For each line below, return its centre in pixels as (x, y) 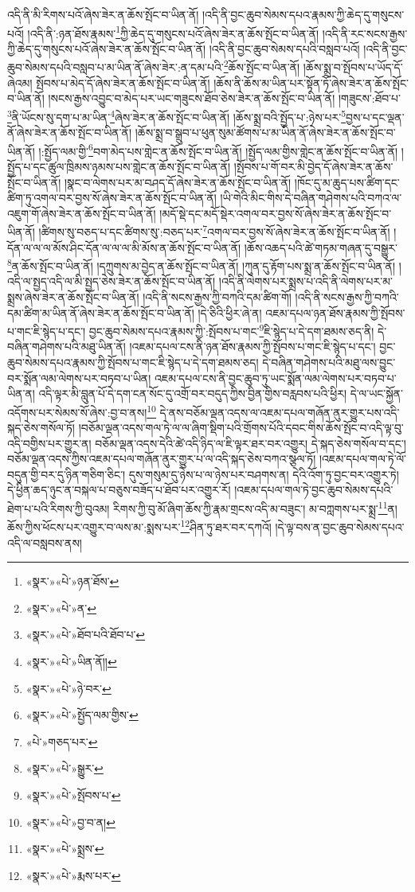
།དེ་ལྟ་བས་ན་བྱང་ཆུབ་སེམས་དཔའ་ (340, 526)
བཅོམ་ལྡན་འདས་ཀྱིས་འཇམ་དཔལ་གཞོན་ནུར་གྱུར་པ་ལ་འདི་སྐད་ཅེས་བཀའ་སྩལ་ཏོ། (162, 459)
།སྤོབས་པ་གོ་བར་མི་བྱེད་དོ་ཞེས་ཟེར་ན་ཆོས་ (313, 166)
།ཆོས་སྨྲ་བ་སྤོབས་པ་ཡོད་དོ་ (353, 67)
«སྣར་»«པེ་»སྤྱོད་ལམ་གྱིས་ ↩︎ (82, 715)
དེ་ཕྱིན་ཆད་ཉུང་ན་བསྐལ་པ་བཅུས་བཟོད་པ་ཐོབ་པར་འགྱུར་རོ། (119, 490)
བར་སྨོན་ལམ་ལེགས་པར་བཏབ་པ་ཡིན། (79, 378)
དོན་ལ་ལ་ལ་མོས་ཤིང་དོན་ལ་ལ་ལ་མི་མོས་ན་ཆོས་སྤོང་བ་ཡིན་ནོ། (124, 247)
